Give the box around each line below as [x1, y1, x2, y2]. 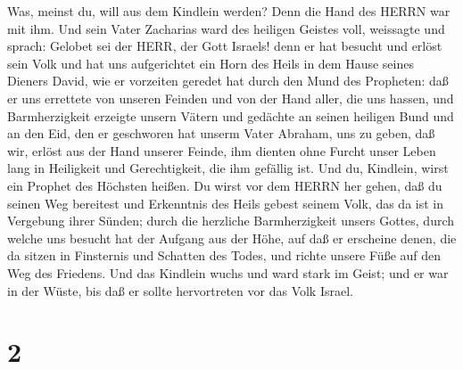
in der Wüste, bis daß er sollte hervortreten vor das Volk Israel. [7, 281, 353, 299]
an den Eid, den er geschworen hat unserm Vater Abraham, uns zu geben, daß [7, 124, 435, 143]
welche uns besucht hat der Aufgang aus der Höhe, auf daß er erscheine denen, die [7, 228, 457, 247]
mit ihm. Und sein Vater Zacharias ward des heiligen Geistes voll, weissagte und [7, 19, 445, 37]
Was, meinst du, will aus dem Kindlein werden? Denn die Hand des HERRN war [7, 2, 451, 20]
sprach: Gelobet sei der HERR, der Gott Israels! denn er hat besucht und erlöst [7, 37, 442, 55]
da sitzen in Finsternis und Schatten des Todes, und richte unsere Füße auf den [7, 246, 442, 265]
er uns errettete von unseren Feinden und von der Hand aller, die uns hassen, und [7, 88, 454, 107]
